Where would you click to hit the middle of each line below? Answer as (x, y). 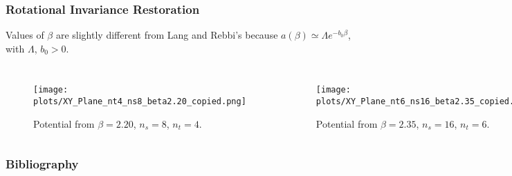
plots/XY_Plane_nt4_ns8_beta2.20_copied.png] (140, 102)
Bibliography (42, 164)
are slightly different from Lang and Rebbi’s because (167, 35)
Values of (25, 35)
